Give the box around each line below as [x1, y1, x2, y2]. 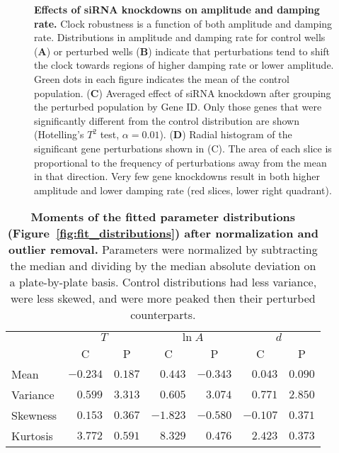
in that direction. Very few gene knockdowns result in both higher [34, 169, 321, 184]
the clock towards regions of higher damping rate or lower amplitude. [34, 57, 334, 72]
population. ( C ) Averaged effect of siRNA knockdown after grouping [34, 85, 331, 100]
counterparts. [130, 306, 196, 323]
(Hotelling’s [34, 127, 84, 142]
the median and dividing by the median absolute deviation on [10, 257, 316, 274]
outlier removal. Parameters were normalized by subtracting [8, 241, 318, 258]
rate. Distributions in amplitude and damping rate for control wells [34, 30, 326, 45]
